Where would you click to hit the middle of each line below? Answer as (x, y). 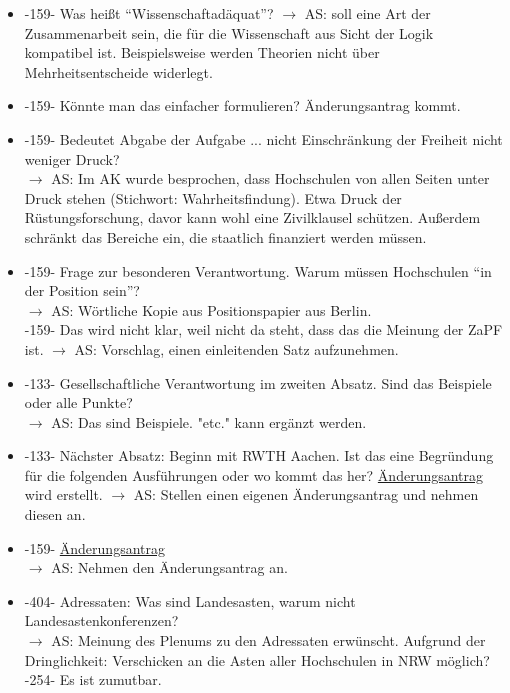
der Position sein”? (82, 290)
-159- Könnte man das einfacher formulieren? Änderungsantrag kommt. (242, 105)
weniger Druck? (72, 158)
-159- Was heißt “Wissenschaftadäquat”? (149, 13)
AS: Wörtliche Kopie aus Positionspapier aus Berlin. (211, 309)
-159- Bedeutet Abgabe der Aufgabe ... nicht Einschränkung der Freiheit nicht (263, 138)
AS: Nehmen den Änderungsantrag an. (169, 567)
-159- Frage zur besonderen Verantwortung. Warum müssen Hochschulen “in (258, 270)
